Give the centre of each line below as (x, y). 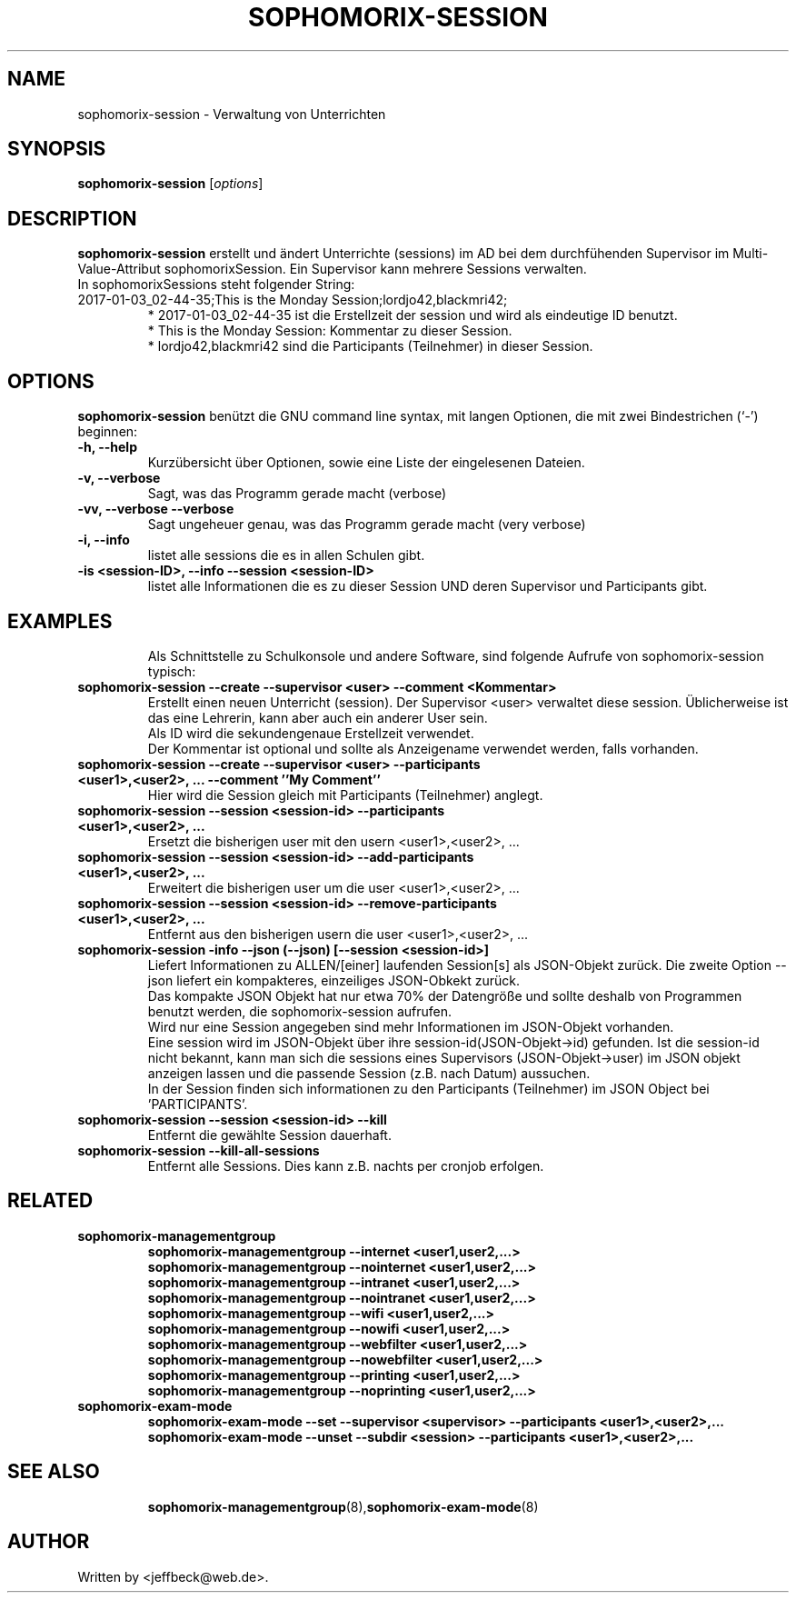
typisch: (172, 671)
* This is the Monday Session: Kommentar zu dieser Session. (330, 331)
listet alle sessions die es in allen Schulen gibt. (286, 555)
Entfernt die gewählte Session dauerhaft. (269, 1135)
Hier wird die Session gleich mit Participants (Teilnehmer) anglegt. (345, 795)
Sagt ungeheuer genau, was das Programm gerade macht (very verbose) (367, 525)
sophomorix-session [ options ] (170, 184)
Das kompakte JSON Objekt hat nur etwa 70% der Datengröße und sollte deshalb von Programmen (445, 995)
